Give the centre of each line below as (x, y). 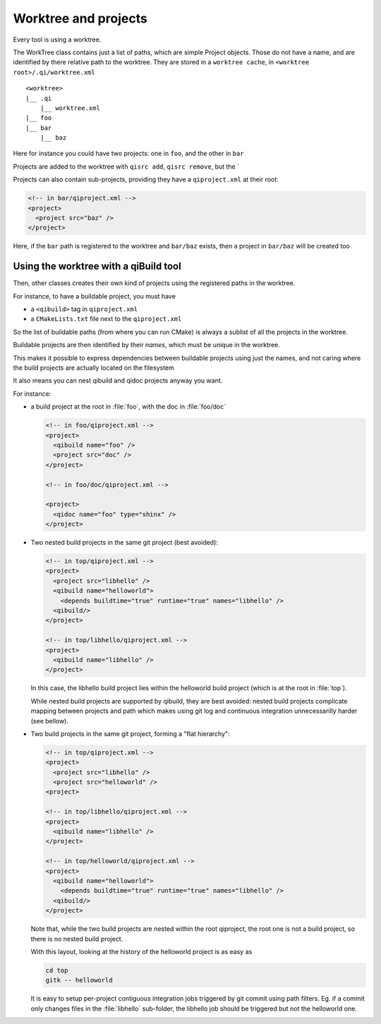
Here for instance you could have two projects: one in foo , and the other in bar (128, 153)
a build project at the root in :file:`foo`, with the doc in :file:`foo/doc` (128, 406)
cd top (57, 970)
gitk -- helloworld (79, 980)
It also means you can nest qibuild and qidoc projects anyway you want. (118, 380)
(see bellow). (50, 721)
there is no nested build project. (77, 939)
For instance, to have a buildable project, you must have (95, 296)
